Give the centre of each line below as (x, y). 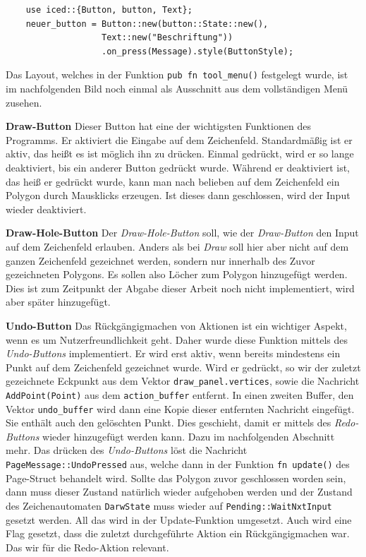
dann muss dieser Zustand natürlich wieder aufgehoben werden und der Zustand (179, 492)
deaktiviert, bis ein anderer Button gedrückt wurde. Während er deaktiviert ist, (178, 167)
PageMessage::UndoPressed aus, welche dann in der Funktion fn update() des (178, 464)
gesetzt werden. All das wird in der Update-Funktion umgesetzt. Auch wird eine (179, 519)
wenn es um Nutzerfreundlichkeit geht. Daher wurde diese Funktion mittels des (177, 339)
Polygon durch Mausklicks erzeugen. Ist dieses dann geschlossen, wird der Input (178, 195)
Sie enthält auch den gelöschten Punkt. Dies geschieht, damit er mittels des (169, 423)
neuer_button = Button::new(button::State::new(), (147, 24)
